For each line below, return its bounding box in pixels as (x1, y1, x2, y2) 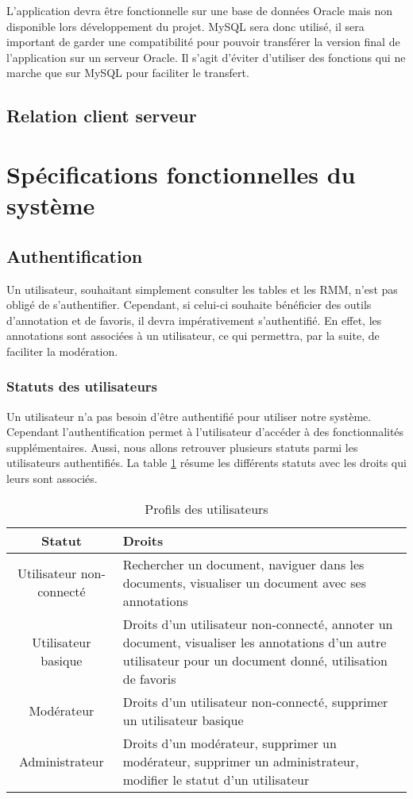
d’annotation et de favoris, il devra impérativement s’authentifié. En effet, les (6, 311, 382, 328)
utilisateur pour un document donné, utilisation (122, 650, 388, 670)
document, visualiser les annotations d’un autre (122, 632, 387, 651)
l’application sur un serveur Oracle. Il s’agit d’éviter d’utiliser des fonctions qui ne (6, 48, 406, 65)
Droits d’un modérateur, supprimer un (122, 733, 337, 752)
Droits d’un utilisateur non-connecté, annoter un (122, 614, 393, 633)
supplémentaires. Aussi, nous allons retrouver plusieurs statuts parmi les (6, 438, 358, 455)
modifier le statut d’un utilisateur (122, 770, 310, 789)
